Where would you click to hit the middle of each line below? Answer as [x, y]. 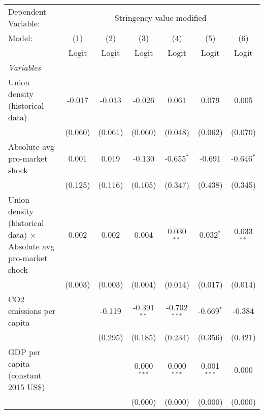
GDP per [24, 352]
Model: [21, 38]
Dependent [27, 11]
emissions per [32, 311]
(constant [25, 375]
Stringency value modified [160, 17]
